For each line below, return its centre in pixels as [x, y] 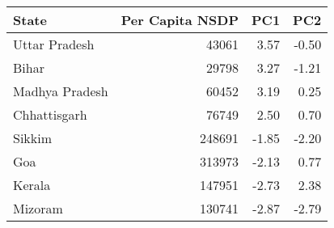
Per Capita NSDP [180, 20]
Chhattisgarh [50, 114]
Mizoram [38, 208]
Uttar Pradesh [54, 44]
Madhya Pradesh [61, 91]
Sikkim [33, 138]
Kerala [32, 185]
